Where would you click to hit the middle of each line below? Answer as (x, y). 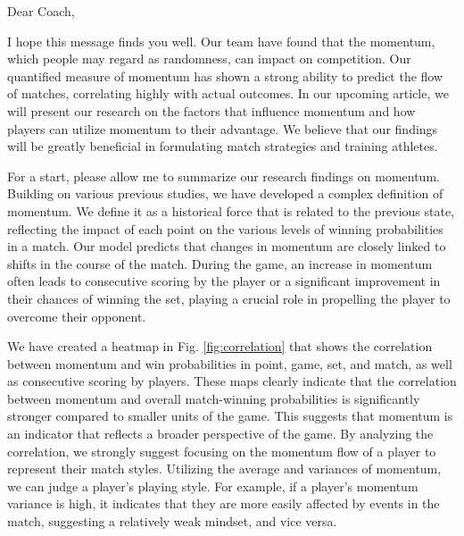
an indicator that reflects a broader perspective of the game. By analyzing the (220, 434)
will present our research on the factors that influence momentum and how (211, 110)
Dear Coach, (41, 11)
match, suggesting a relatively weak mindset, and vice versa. (172, 521)
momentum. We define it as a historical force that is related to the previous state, (231, 210)
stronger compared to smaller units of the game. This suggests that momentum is (230, 416)
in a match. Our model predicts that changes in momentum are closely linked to (227, 246)
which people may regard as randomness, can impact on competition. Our (209, 59)
